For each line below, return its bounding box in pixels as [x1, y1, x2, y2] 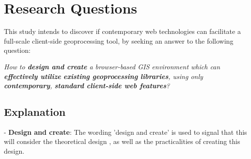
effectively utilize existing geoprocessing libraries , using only [4, 71, 203, 81]
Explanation [4, 104, 66, 119]
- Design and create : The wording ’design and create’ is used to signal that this [4, 127, 247, 137]
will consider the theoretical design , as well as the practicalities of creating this [4, 136, 240, 146]
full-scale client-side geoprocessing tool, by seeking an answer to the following [4, 35, 234, 46]
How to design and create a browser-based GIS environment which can [4, 61, 220, 71]
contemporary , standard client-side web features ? [4, 80, 170, 91]
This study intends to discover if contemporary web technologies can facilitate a [4, 26, 241, 36]
